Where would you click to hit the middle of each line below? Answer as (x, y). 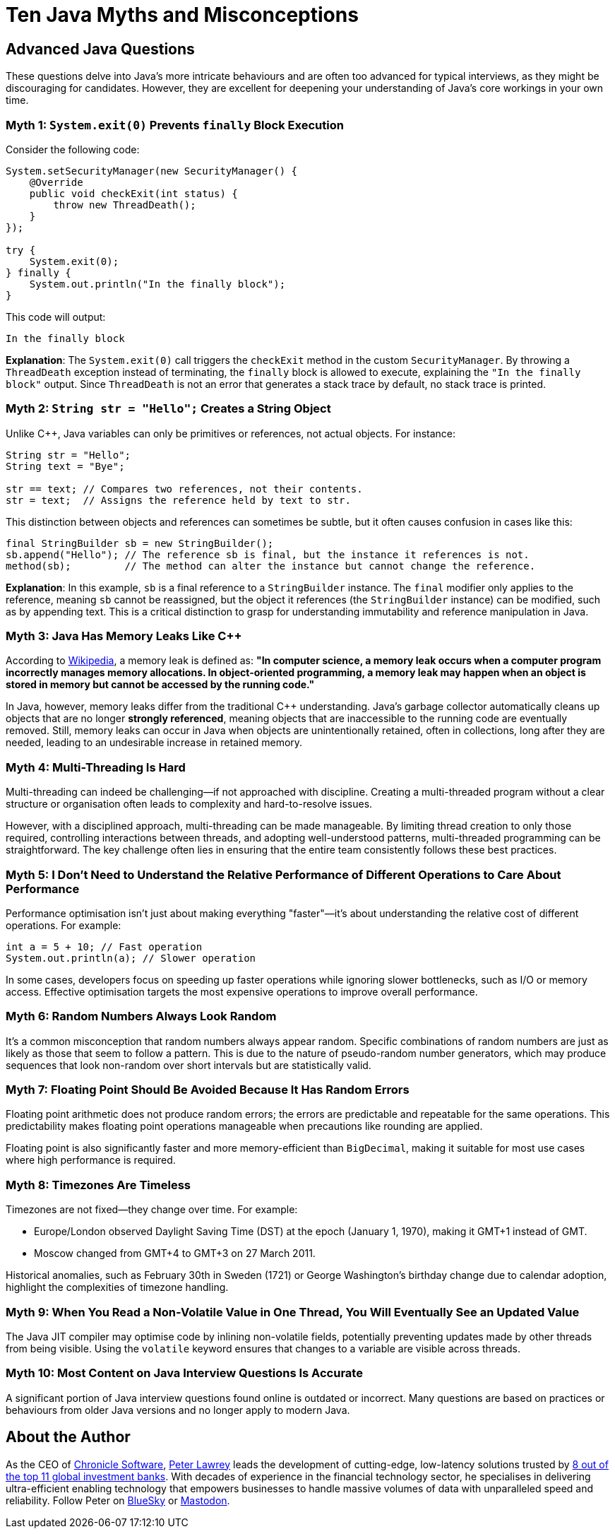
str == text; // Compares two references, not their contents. (184, 489)
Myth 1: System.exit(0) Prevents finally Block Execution (175, 125)
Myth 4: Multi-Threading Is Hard (96, 767)
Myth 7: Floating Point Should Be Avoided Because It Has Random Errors (208, 1090)
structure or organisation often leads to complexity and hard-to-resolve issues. (189, 804)
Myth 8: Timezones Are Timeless (98, 1185)
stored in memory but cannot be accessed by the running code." (160, 685)
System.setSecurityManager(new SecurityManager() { (152, 171)
